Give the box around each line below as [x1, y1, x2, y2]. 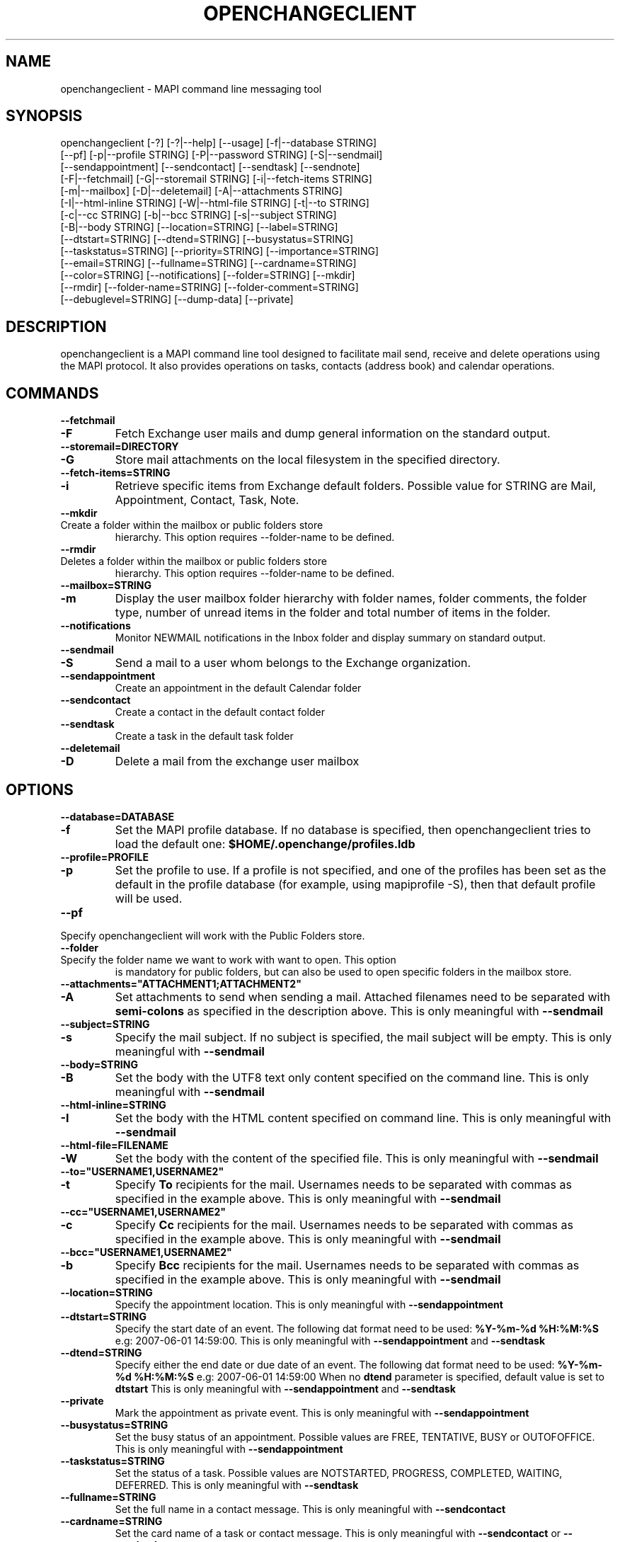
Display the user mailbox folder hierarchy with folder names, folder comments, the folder [115, 591, 587, 606]
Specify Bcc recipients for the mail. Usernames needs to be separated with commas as [115, 1257, 580, 1272]
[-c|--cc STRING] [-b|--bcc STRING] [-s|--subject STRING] [60, 209, 337, 222]
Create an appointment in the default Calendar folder [115, 682, 362, 695]
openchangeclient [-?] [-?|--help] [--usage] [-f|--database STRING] [60, 137, 377, 149]
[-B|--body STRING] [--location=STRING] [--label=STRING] [60, 221, 338, 234]
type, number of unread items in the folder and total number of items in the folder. [115, 605, 551, 620]
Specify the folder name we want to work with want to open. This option [60, 953, 396, 966]
